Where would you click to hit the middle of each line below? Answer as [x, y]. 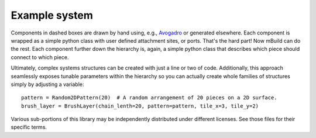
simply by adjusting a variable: [47, 84]
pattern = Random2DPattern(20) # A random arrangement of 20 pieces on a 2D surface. [149, 98]
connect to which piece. [40, 57]
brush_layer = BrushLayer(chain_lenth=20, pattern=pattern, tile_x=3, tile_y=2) [140, 106]
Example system [52, 15]
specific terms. [29, 127]
